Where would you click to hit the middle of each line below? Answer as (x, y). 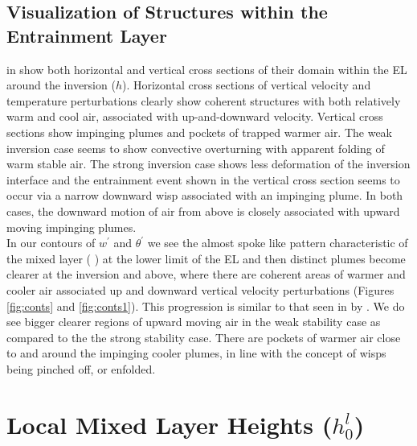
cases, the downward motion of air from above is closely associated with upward (203, 211)
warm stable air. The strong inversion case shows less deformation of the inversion (208, 164)
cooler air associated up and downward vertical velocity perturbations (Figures (200, 289)
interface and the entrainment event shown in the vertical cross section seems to (203, 179)
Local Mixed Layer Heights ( (170, 424)
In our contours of (51, 243)
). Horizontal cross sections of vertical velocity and (246, 85)
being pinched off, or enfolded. (81, 368)
